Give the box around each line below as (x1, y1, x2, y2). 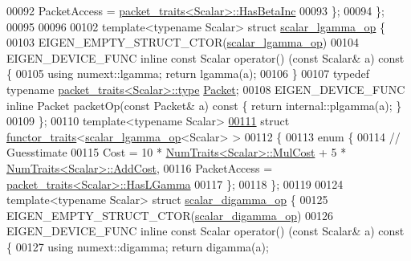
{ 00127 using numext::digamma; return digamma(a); (6, 238, 269, 255)
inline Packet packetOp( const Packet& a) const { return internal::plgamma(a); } (6, 96, 402, 113)
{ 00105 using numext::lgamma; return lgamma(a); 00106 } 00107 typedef (6, 65, 370, 82)
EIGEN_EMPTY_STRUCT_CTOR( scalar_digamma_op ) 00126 (6, 206, 334, 223)
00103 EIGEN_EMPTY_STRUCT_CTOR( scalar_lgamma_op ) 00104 (6, 34, 359, 51)
